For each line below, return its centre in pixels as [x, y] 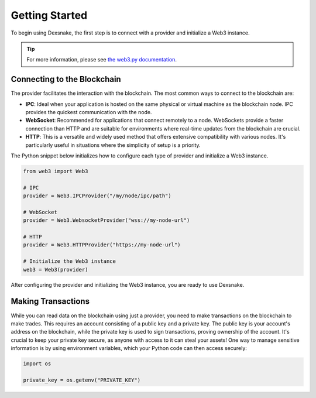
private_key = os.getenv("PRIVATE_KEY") [82, 380]
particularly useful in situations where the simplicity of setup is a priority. [113, 145]
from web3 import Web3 [56, 171]
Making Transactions [50, 301]
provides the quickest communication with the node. [89, 112]
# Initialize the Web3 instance [70, 261]
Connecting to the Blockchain [66, 79]
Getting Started [49, 15]
